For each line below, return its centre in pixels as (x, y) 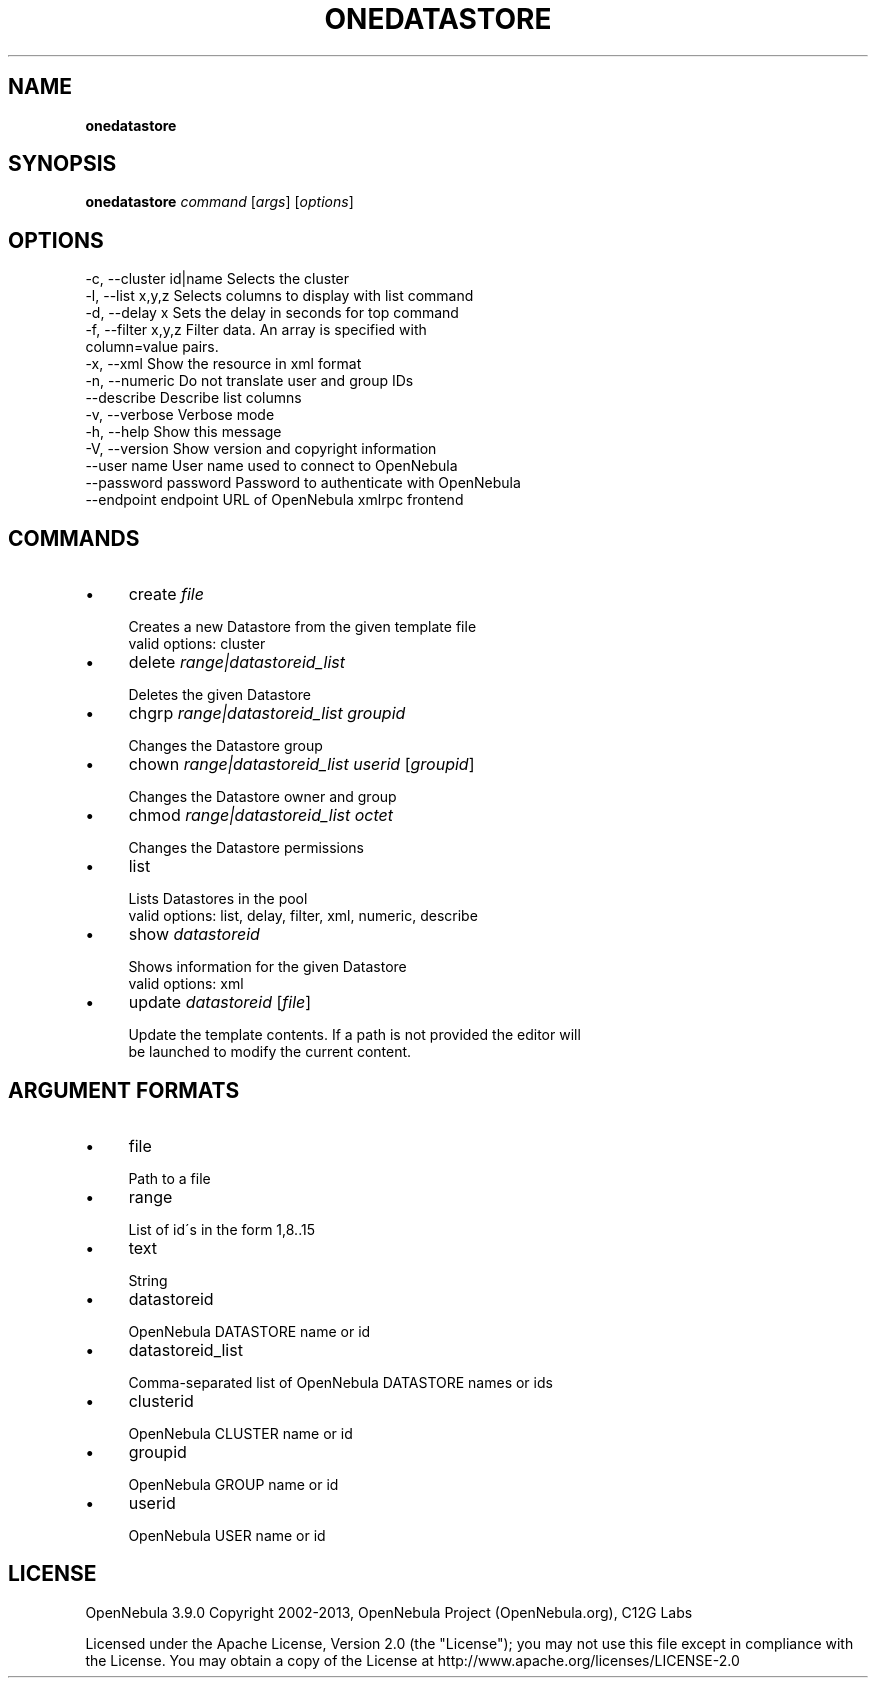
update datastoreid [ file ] (220, 1002)
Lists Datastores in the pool (218, 899)
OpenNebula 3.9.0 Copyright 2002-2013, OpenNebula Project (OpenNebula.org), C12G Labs (389, 1612)
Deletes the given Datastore (219, 695)
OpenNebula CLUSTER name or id (240, 1433)
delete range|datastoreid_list (236, 662)
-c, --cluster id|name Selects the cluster (217, 279)
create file (166, 594)
